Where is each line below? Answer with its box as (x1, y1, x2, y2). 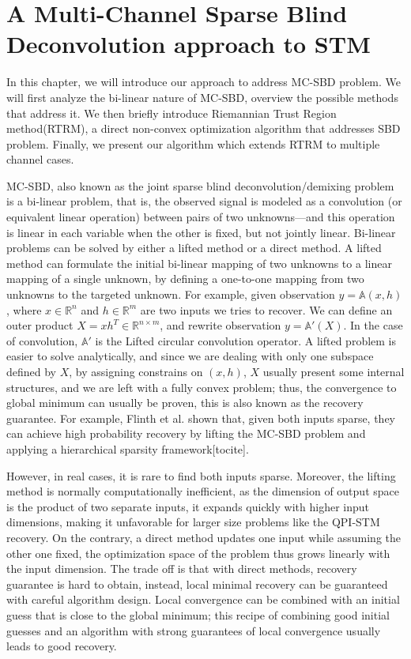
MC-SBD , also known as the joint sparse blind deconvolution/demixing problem (6, 177, 394, 194)
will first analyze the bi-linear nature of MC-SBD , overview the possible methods (6, 88, 398, 105)
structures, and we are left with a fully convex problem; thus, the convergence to (6, 378, 397, 395)
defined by (6, 363, 57, 379)
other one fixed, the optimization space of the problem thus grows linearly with (6, 544, 390, 561)
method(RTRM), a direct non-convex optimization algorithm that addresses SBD (6, 120, 401, 137)
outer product (6, 317, 74, 333)
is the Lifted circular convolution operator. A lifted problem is (95, 332, 397, 348)
